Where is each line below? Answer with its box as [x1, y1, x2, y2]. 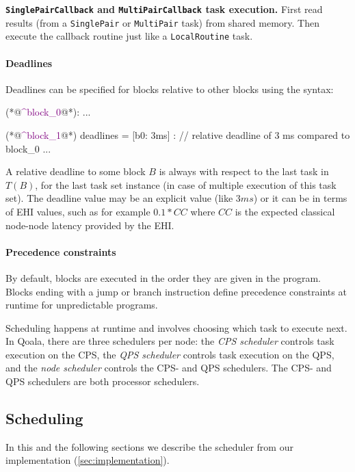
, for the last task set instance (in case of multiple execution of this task [35, 177, 337, 192]
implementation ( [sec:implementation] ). [5, 453, 170, 467]
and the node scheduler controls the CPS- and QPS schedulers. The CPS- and [5, 360, 332, 375]
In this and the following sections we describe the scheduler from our [5, 439, 293, 454]
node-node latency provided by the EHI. [5, 218, 174, 232]
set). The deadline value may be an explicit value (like [5, 191, 233, 205]
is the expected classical [235, 204, 335, 218]
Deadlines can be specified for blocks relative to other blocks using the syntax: [5, 81, 334, 96]
